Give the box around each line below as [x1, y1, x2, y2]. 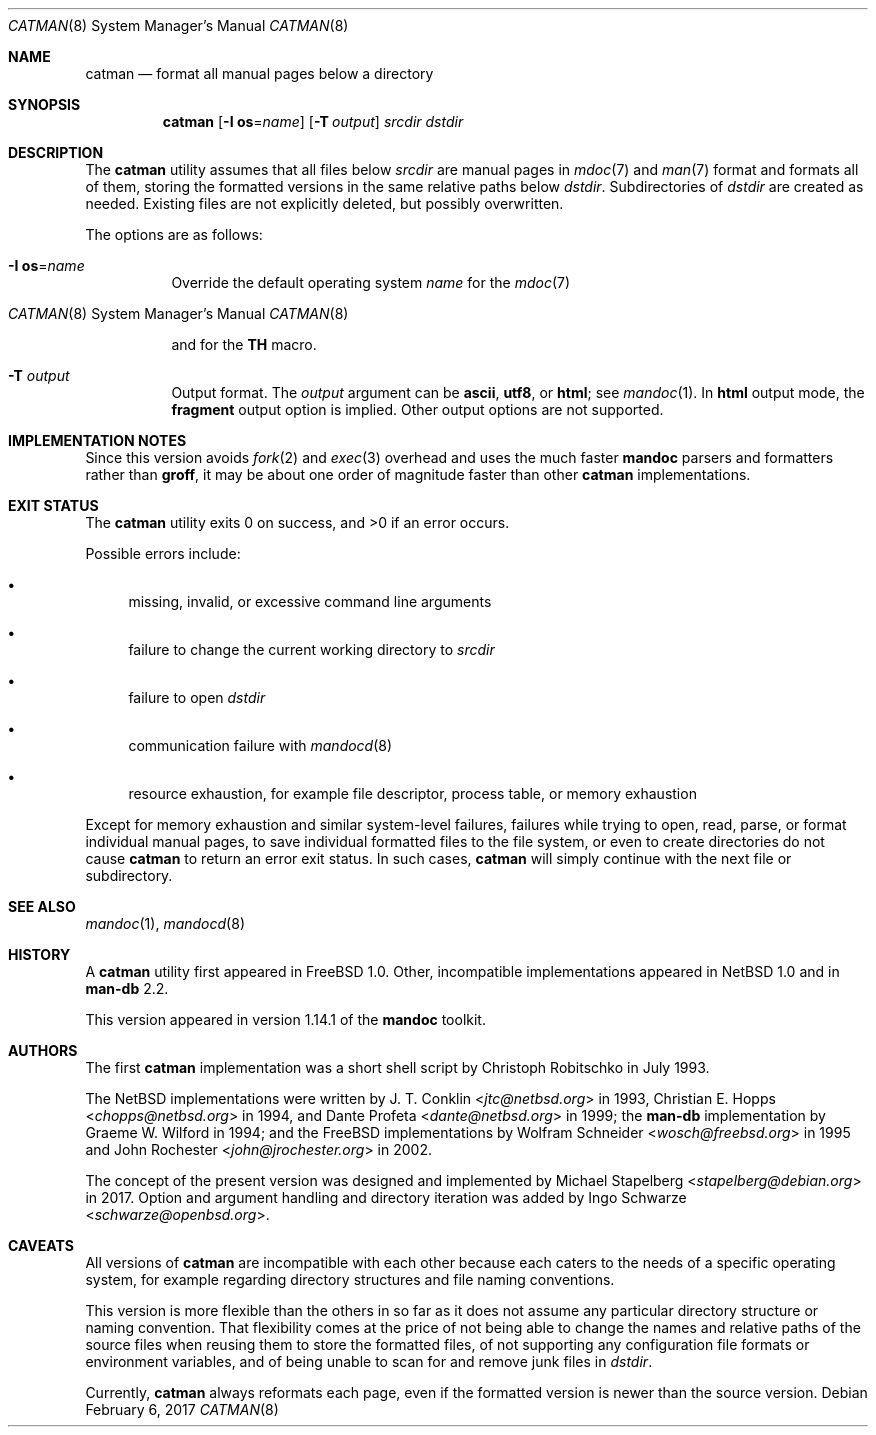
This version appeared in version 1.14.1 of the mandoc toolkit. [85, 1011, 486, 1028]
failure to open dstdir [128, 689, 266, 706]
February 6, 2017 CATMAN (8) [85, 1401, 279, 1418]
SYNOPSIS [8, 96, 81, 113]
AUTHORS [8, 1042, 78, 1059]
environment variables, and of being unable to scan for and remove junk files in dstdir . [85, 1353, 653, 1370]
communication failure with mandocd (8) [128, 737, 393, 754]
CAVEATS [8, 1237, 74, 1254]
